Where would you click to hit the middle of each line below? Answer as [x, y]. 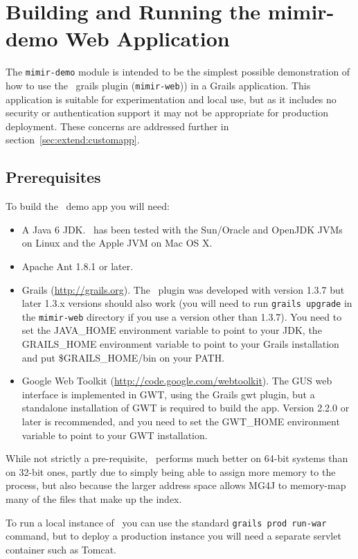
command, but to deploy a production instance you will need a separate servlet [173, 536]
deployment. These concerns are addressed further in [117, 126]
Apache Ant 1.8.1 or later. [78, 266]
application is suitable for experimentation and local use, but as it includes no [171, 99]
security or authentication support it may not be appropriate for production [167, 113]
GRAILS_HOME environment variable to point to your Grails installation [180, 344]
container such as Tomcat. [61, 549]
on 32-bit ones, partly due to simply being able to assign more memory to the [171, 471]
